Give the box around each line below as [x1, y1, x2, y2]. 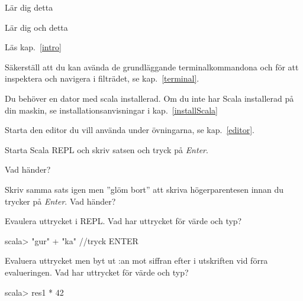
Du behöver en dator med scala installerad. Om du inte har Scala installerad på [5, 92, 294, 104]
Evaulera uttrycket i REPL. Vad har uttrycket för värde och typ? [5, 215, 242, 227]
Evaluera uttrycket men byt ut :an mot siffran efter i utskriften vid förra [5, 254, 268, 267]
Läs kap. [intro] [5, 41, 62, 53]
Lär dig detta [5, 1, 53, 13]
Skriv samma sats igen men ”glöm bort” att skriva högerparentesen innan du [5, 183, 284, 195]
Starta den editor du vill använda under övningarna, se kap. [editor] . [5, 124, 254, 136]
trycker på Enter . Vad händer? [5, 195, 116, 207]
